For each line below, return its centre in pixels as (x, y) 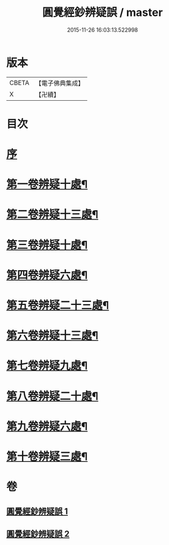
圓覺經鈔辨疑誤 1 (37, 511)
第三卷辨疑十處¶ (47, 245)
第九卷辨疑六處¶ (47, 426)
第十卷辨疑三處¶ (47, 456)
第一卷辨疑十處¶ (47, 185)
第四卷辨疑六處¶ (47, 275)
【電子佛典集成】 (59, 83)
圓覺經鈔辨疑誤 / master (102, 13)
